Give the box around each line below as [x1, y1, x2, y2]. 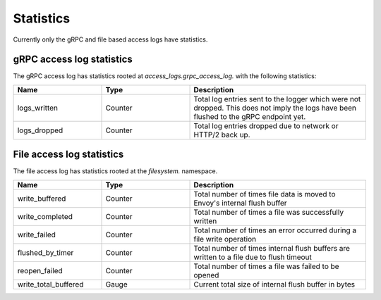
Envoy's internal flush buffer [193, 198, 287, 208]
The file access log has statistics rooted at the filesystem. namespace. [13, 167, 218, 175]
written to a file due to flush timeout [193, 252, 312, 262]
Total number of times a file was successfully [193, 207, 344, 217]
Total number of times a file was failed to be [193, 261, 339, 271]
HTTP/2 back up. [193, 130, 250, 139]
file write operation [193, 234, 257, 244]
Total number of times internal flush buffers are [193, 243, 351, 253]
